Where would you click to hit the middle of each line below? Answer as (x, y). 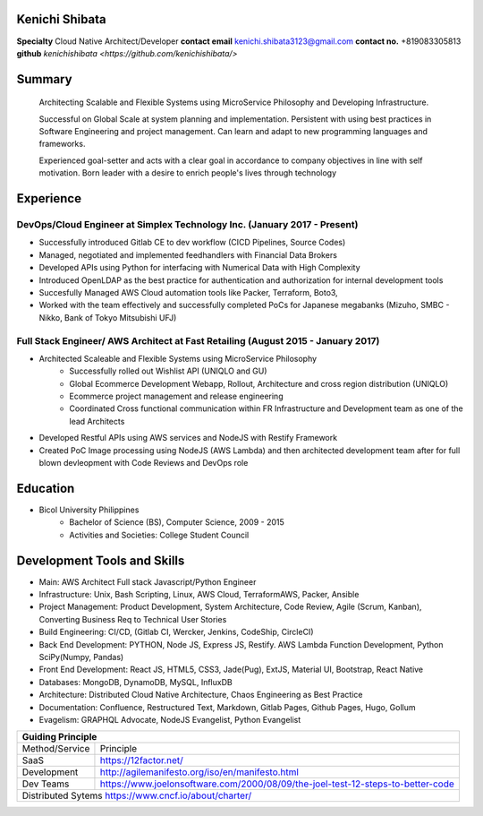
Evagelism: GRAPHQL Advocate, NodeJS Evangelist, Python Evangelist (170, 719)
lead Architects (97, 421)
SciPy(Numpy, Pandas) (81, 657)
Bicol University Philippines (89, 510)
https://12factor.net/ (141, 760)
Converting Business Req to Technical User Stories (133, 619)
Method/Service (56, 749)
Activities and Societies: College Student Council (159, 535)
